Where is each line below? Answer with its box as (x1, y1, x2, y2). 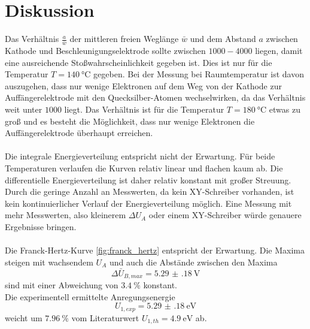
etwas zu (269, 102, 300, 115)
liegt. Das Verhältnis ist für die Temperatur (64, 102, 224, 115)
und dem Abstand (190, 32, 256, 45)
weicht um (5, 311, 42, 324)
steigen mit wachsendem (5, 255, 93, 268)
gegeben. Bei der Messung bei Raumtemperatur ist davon (93, 68, 304, 80)
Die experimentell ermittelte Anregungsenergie (5, 290, 175, 303)
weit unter (5, 102, 42, 115)
